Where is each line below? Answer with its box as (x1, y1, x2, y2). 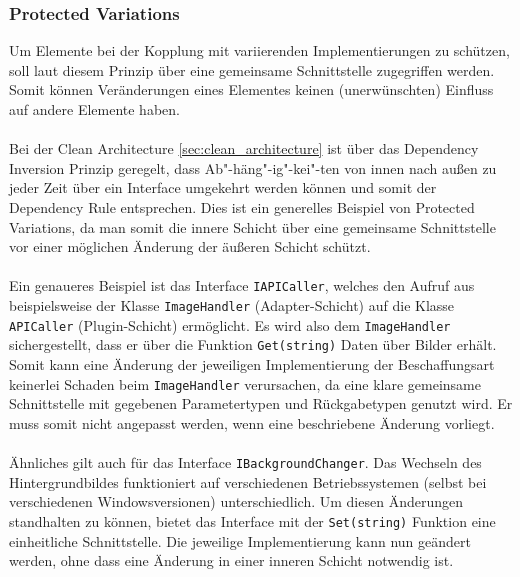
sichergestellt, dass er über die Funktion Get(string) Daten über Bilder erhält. (9, 334, 497, 355)
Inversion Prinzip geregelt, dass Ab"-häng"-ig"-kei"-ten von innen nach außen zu (9, 157, 497, 178)
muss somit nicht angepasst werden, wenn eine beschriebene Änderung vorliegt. (9, 412, 495, 433)
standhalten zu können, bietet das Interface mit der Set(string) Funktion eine (9, 510, 496, 531)
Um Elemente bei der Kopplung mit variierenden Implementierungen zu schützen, (9, 40, 510, 61)
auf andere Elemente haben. (9, 99, 180, 119)
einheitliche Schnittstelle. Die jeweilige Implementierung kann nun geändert (9, 530, 471, 551)
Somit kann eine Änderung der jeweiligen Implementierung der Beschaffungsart (9, 353, 495, 374)
